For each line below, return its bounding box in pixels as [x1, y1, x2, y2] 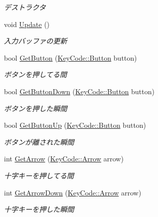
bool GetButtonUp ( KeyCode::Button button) [4, 120, 146, 130]
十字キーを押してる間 [4, 170, 74, 180]
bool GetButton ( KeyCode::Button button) [4, 52, 137, 63]
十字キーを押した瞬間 [4, 204, 74, 214]
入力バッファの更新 [4, 36, 67, 46]
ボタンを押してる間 [4, 69, 67, 80]
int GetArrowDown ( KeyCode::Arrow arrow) [4, 187, 141, 197]
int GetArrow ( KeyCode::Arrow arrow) [4, 153, 124, 164]
